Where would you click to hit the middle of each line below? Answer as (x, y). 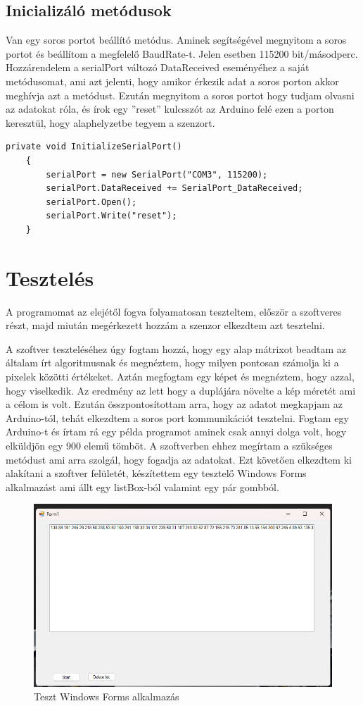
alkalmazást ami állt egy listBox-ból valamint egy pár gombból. (142, 487)
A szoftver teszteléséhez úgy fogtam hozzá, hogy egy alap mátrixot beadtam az (176, 348)
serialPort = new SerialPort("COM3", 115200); (157, 174)
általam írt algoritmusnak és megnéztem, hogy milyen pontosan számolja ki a (172, 363)
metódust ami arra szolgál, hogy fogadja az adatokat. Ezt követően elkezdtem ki (179, 459)
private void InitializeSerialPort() (94, 147)
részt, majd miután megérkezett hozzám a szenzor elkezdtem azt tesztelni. (165, 325)
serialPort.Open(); (91, 202)
